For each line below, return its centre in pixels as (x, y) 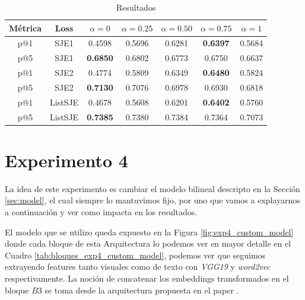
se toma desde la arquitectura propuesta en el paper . (142, 290)
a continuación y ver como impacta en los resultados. (101, 212)
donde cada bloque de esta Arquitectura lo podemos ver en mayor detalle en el (148, 243)
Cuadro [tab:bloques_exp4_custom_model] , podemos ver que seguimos (135, 255)
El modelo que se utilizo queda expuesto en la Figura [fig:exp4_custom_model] (149, 232)
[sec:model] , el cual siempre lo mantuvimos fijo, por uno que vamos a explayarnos (152, 200)
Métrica (26, 28)
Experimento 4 (66, 160)
